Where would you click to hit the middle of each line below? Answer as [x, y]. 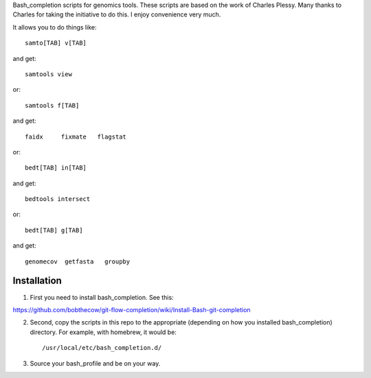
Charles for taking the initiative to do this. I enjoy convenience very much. [117, 14]
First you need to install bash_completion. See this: [102, 297]
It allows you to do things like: [55, 27]
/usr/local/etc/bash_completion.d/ [102, 348]
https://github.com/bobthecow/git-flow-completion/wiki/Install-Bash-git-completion [132, 309]
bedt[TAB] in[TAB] [56, 168]
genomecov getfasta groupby [78, 261]
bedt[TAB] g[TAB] [54, 230]
